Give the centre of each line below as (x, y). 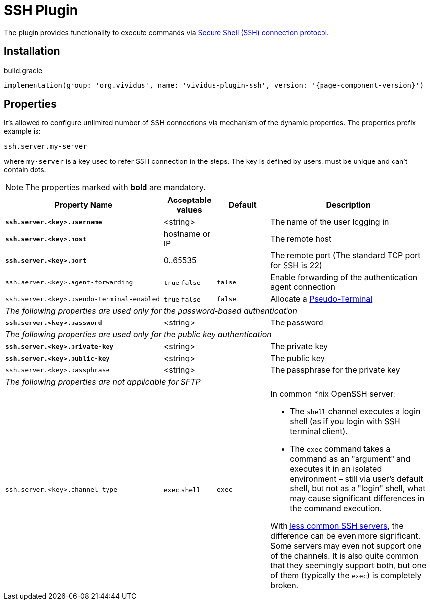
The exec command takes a (340, 449)
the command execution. (336, 508)
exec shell (182, 490)
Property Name (84, 205)
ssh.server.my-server (46, 146)
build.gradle (23, 70)
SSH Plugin (41, 10)
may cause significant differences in (357, 499)
